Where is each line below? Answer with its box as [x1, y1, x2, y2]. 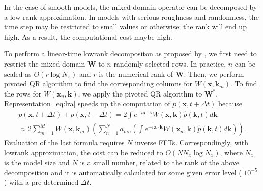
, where [220, 147, 243, 157]
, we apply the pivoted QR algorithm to [78, 88, 202, 99]
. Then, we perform [184, 68, 244, 79]
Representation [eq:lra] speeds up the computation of [4, 98, 170, 109]
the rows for [4, 88, 42, 99]
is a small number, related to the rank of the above [80, 157, 239, 168]
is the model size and [4, 157, 70, 168]
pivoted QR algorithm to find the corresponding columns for [4, 78, 192, 89]
